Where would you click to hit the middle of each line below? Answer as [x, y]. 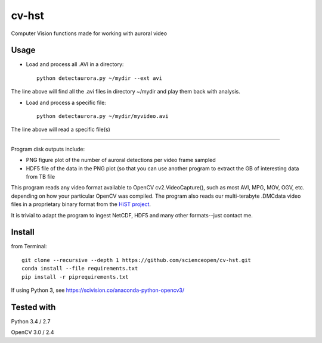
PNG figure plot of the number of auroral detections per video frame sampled [121, 160]
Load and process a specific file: [66, 102]
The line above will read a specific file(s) [61, 130]
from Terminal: [29, 247]
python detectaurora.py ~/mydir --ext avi [100, 78]
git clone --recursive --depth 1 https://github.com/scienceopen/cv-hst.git [137, 260]
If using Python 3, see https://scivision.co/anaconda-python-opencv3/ [98, 290]
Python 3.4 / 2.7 [31, 321]
